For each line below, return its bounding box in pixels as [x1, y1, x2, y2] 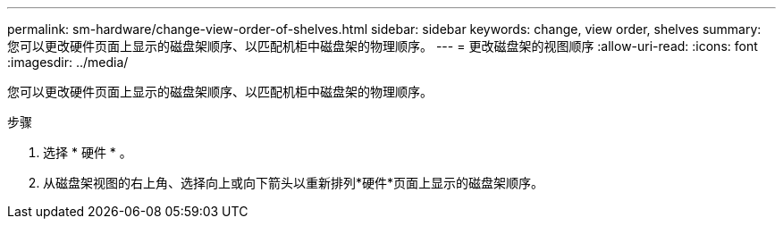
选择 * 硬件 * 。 [43, 145, 132, 160]
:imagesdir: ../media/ [7, 54, 129, 70]
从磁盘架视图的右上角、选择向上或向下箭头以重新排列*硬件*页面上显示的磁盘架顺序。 [43, 175, 544, 190]
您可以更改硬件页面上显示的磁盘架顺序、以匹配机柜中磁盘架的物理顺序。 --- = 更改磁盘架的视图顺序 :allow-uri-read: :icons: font [7, 38, 758, 54]
